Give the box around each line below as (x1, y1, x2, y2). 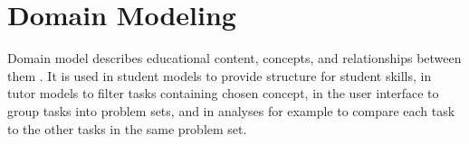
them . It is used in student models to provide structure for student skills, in (7, 66, 432, 85)
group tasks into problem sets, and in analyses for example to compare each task (7, 101, 455, 120)
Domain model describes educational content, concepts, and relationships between (7, 49, 462, 67)
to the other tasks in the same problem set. (7, 119, 247, 138)
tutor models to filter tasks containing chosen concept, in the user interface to (7, 84, 439, 103)
